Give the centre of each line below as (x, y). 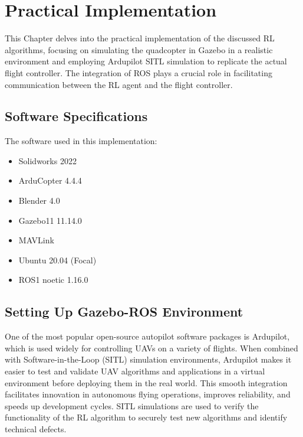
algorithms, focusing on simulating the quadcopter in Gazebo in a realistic (139, 49)
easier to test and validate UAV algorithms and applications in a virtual (135, 371)
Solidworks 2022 (47, 160)
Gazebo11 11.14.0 (50, 220)
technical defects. (36, 429)
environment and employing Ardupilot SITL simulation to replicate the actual (146, 61)
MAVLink (36, 240)
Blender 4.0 (39, 200)
